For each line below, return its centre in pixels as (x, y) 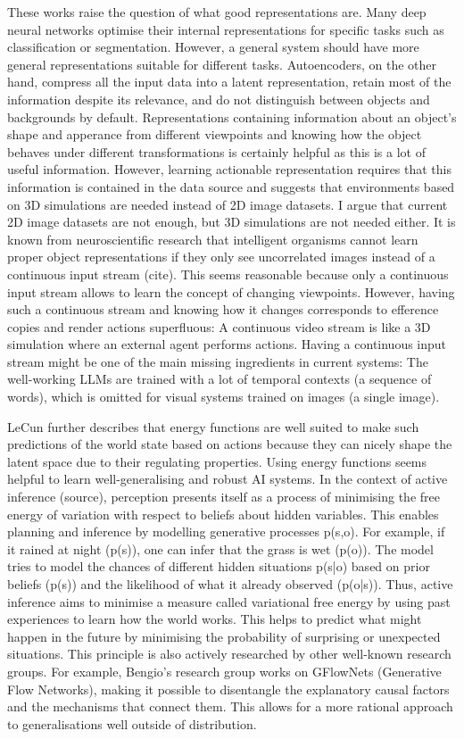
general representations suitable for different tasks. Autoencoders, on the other (222, 64)
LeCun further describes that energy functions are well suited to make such (213, 426)
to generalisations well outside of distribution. (132, 723)
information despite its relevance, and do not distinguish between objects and (219, 99)
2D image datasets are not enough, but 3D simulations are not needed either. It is (232, 222)
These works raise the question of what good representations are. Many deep (217, 12)
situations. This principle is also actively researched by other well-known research (229, 654)
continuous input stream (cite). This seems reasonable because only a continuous (228, 274)
